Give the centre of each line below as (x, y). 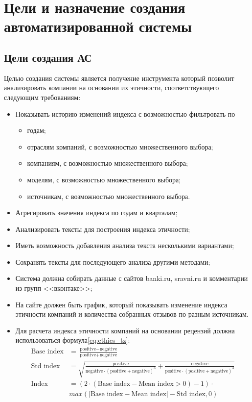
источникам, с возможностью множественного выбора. (109, 196)
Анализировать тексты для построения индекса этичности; (103, 229)
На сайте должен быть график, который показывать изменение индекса (121, 304)
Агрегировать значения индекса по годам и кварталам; (96, 213)
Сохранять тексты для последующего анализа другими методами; (113, 262)
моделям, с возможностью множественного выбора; (104, 179)
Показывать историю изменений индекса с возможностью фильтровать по (125, 113)
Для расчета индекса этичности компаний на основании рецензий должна (125, 330)
